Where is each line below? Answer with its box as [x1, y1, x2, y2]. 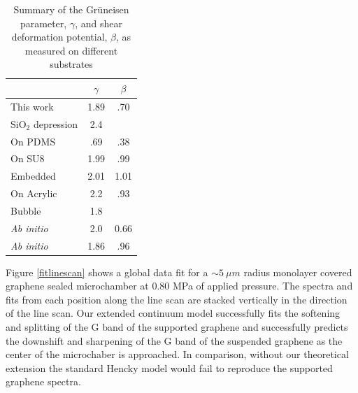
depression [33, 116, 78, 131]
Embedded [10, 169, 56, 183]
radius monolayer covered [243, 264, 352, 279]
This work [10, 99, 54, 113]
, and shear [75, 15, 122, 30]
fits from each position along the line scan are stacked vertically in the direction [6, 292, 348, 306]
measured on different [24, 43, 118, 57]
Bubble [10, 203, 41, 217]
